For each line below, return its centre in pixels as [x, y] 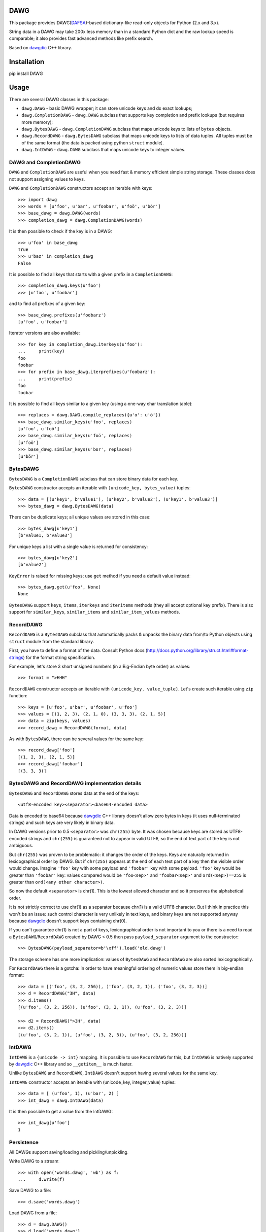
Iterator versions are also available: [45, 333]
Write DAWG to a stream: [34, 1161]
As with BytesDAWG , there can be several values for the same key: [76, 739]
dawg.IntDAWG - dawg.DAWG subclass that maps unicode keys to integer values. [103, 150]
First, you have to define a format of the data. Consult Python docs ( [78, 650]
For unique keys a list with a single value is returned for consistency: [79, 547]
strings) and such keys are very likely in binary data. [62, 822]
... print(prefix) [45, 379]
